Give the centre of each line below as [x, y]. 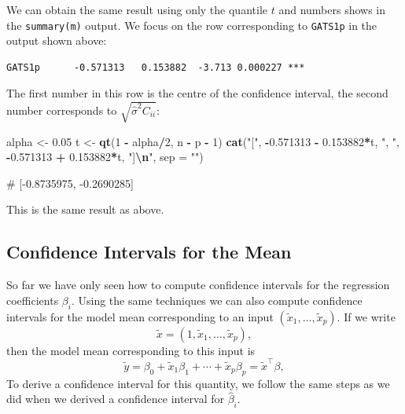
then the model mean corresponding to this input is [131, 350]
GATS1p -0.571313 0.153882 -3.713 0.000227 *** [156, 67]
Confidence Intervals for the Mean [149, 252]
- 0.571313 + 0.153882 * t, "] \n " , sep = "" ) [105, 157]
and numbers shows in [332, 9]
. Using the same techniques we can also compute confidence [217, 300]
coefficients [33, 300]
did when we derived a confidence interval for [116, 399]
